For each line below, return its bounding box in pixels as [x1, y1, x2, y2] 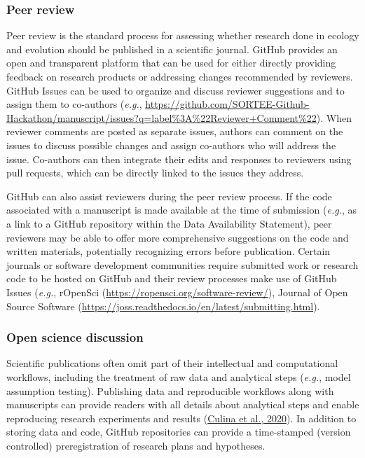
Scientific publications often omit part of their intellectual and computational [6, 356, 338, 370]
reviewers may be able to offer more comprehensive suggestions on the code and [6, 230, 349, 244]
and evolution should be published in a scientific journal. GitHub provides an [6, 41, 338, 56]
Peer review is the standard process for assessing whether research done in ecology [6, 28, 359, 43]
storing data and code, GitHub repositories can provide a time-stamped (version [6, 424, 351, 439]
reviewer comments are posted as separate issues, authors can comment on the [6, 124, 343, 139]
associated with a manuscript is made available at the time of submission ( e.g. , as [6, 202, 357, 217]
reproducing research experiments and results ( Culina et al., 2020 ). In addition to [6, 410, 357, 425]
